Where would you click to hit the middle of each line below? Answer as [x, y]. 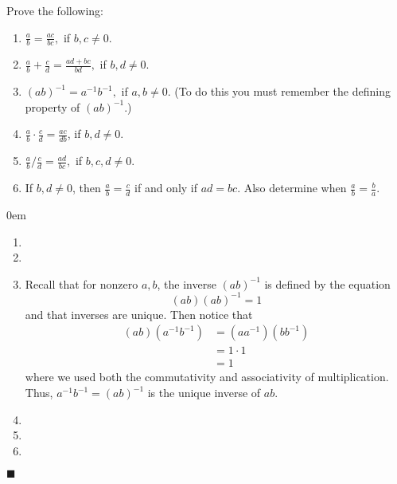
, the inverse [187, 283]
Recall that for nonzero [82, 283]
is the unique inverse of [204, 393]
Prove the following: [55, 10]
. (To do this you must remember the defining [279, 91]
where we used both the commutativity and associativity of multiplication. [207, 377]
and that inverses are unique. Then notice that [139, 314]
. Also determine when [292, 188]
